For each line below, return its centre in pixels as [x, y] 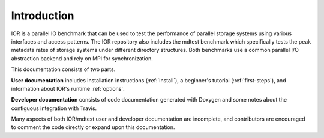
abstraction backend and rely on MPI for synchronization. [82, 58]
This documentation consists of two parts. [63, 69]
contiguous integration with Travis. [54, 108]
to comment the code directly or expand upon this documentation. [93, 127]
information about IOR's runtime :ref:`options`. [68, 88]
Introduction [43, 16]
